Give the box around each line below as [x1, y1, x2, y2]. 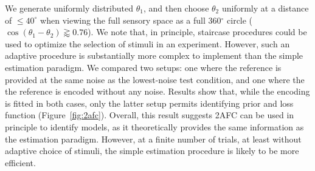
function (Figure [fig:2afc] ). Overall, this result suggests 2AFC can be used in [5, 109, 294, 121]
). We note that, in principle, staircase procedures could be [88, 25, 307, 38]
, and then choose [143, 2, 209, 14]
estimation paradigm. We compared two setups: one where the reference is [5, 61, 282, 73]
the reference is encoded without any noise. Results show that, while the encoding [5, 85, 310, 98]
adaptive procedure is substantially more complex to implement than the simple [5, 49, 303, 62]
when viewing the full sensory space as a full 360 [40, 13, 221, 26]
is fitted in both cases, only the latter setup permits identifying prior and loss [5, 96, 294, 109]
